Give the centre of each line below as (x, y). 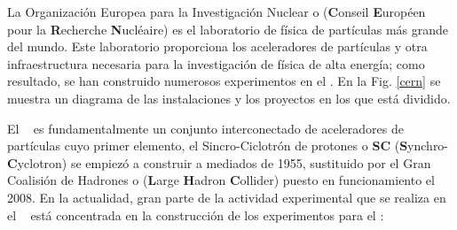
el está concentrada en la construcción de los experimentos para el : (196, 215)
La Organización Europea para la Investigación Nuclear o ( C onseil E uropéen (217, 11)
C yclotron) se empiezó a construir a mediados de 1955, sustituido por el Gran (219, 162)
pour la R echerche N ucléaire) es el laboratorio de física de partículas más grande (228, 29)
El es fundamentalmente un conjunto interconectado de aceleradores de (205, 128)
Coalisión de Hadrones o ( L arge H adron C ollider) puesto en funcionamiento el (221, 180)
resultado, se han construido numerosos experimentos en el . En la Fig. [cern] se (224, 81)
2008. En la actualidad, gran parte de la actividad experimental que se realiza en (227, 197)
